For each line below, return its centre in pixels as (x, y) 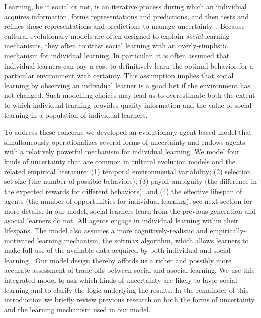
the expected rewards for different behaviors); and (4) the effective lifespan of (123, 191)
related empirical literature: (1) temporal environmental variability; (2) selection (128, 171)
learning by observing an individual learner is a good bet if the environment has (127, 85)
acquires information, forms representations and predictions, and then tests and (126, 16)
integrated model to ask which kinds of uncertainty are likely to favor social (121, 280)
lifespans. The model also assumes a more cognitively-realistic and (106, 231)
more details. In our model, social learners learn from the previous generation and (130, 210)
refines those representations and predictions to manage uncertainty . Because (124, 26)
